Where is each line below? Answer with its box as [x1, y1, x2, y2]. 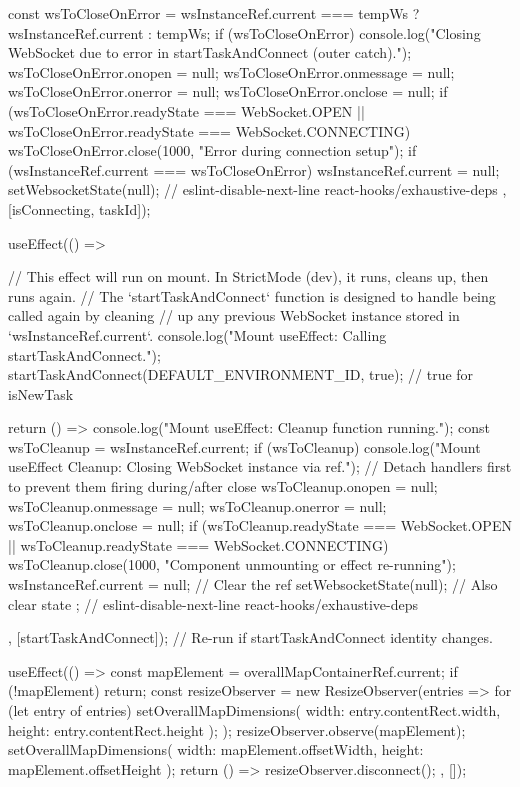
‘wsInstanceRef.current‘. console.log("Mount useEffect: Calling [8, 324, 387, 345]
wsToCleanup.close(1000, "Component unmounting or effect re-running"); [8, 554, 456, 575]
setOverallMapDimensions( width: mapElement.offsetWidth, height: [8, 739, 424, 760]
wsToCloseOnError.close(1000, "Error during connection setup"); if [8, 140, 417, 161]
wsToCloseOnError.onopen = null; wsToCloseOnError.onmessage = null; [8, 61, 455, 82]
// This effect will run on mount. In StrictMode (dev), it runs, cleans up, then [8, 266, 489, 287]
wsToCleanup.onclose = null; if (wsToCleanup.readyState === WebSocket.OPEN [8, 515, 512, 536]
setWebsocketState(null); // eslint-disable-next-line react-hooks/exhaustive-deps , [8, 179, 507, 200]
